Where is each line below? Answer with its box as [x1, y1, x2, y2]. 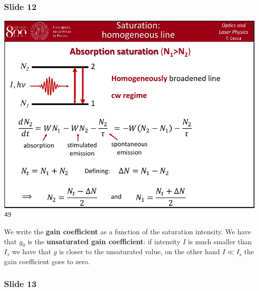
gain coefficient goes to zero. [4, 256, 90, 267]
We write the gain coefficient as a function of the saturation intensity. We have [4, 226, 252, 237]
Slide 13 [4, 277, 37, 290]
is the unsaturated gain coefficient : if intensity [27, 236, 181, 246]
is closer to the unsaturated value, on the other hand [59, 246, 220, 257]
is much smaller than [188, 236, 252, 246]
